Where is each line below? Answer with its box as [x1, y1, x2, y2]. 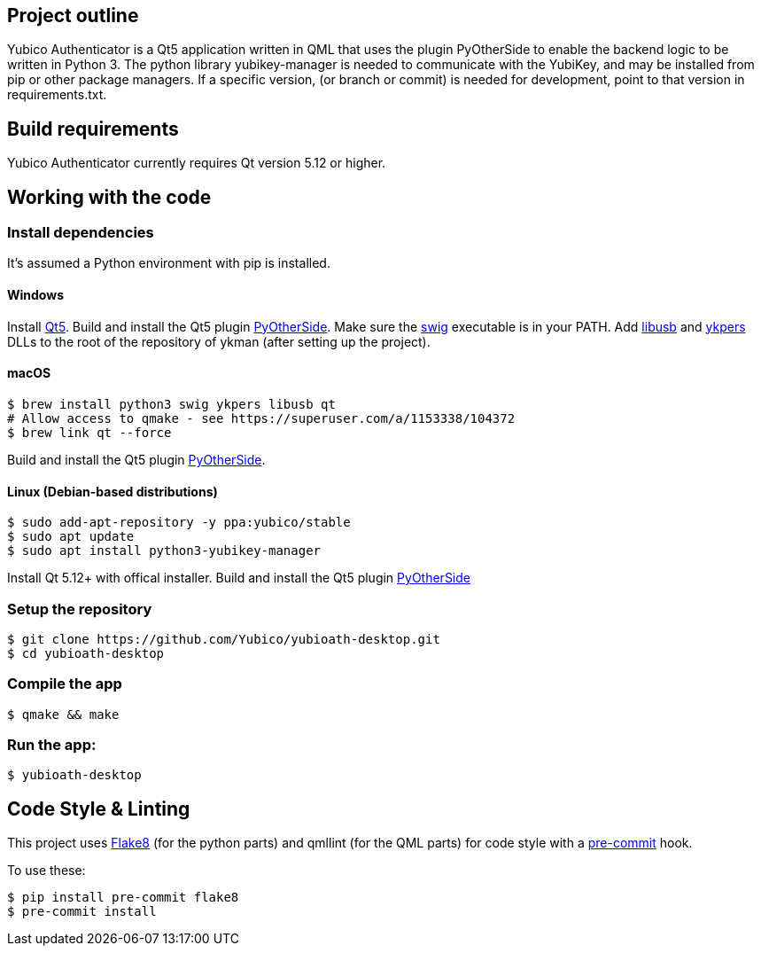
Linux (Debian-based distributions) [7, 483, 218, 499]
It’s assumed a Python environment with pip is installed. [7, 255, 330, 271]
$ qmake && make [7, 707, 120, 722]
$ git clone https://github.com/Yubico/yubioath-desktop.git [7, 631, 440, 646]
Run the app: [7, 736, 97, 754]
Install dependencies [7, 223, 154, 242]
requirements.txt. [7, 87, 107, 103]
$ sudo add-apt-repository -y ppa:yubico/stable [7, 515, 351, 530]
